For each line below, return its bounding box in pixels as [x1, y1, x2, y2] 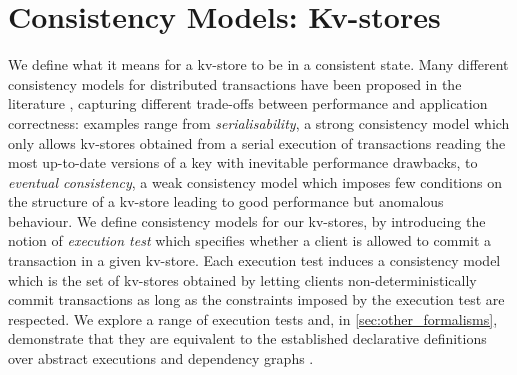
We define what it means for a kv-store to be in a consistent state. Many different [8, 54, 509, 75]
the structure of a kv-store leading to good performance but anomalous [8, 191, 444, 212]
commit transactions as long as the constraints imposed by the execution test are [8, 289, 505, 310]
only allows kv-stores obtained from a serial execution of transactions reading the [8, 132, 506, 153]
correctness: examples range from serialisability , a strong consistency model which [8, 112, 510, 133]
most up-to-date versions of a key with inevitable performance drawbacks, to [8, 152, 478, 173]
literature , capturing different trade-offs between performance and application [8, 93, 488, 114]
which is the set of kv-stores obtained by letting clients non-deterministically [8, 269, 477, 290]
